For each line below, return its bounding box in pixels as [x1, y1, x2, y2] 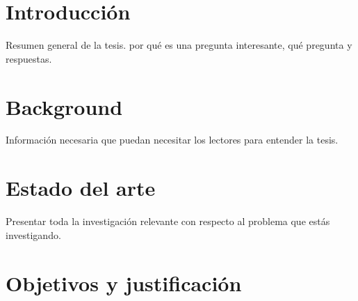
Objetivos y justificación [6, 268, 242, 297]
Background [6, 92, 123, 121]
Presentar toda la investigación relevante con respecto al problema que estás [6, 214, 330, 229]
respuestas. [6, 51, 52, 65]
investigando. [6, 227, 61, 242]
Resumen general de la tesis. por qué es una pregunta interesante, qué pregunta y [6, 38, 352, 52]
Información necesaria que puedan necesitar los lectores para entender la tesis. [6, 132, 339, 147]
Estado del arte [6, 173, 156, 202]
